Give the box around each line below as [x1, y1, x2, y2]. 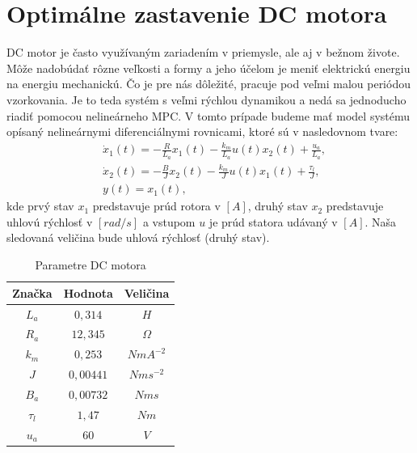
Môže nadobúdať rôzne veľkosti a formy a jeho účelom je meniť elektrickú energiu [6, 59, 411, 76]
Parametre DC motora [35, 256, 146, 273]
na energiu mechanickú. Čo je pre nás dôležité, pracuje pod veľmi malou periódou [6, 75, 411, 92]
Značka [12, 284, 53, 301]
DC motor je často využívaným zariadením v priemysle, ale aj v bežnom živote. [6, 44, 400, 61]
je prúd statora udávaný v [208, 213, 338, 230]
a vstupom [142, 213, 196, 230]
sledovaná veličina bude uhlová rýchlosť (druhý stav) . [6, 229, 270, 246]
